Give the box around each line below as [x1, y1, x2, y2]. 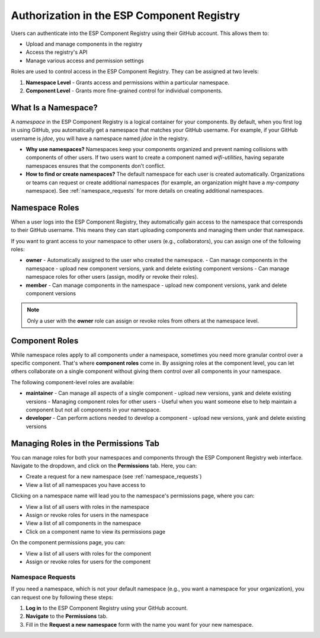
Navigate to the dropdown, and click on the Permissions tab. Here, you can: [11, 462, 197, 470]
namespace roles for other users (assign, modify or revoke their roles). [25, 273, 199, 280]
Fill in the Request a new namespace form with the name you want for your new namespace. [25, 621, 254, 628]
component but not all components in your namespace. [25, 406, 161, 413]
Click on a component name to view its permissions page [25, 528, 166, 535]
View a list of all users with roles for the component [25, 550, 151, 557]
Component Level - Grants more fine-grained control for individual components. [25, 87, 223, 94]
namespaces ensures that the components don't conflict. [25, 162, 166, 169]
